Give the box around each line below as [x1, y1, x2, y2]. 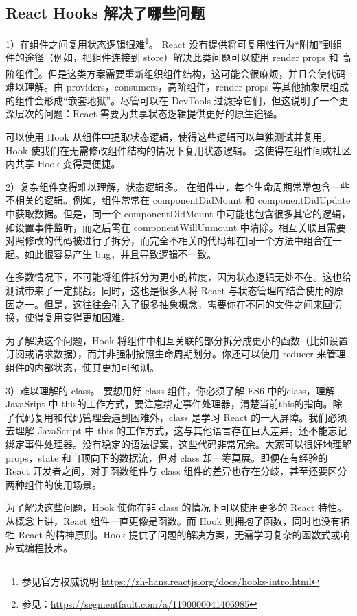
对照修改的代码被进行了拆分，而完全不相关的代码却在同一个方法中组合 [5, 233, 323, 248]
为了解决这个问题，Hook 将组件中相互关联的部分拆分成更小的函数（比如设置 [5, 333, 348, 347]
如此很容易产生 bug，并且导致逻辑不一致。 [24, 246, 217, 261]
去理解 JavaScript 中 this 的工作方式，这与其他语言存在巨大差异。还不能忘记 [5, 423, 347, 438]
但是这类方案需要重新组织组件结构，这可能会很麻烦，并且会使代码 [47, 66, 346, 80]
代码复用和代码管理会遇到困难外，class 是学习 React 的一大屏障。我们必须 [14, 410, 347, 424]
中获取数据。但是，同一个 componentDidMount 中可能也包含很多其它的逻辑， [5, 206, 352, 221]
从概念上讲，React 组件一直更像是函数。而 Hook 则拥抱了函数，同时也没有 [5, 513, 341, 528]
